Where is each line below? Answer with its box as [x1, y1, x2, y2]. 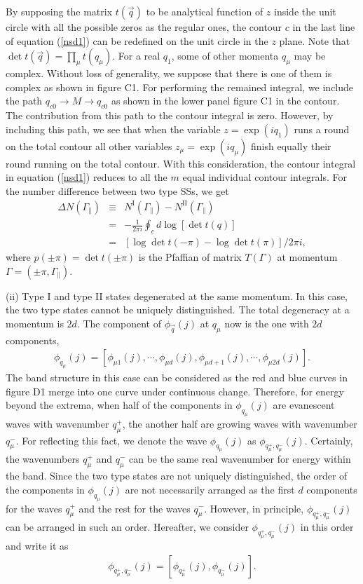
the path [6, 93, 43, 108]
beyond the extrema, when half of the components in [6, 398, 233, 412]
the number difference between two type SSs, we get [6, 183, 229, 198]
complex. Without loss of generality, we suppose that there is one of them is [6, 66, 332, 81]
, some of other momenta [171, 48, 279, 63]
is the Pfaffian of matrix [138, 249, 242, 264]
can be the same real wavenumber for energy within [129, 451, 351, 466]
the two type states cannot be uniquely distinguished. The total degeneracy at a [6, 302, 350, 317]
